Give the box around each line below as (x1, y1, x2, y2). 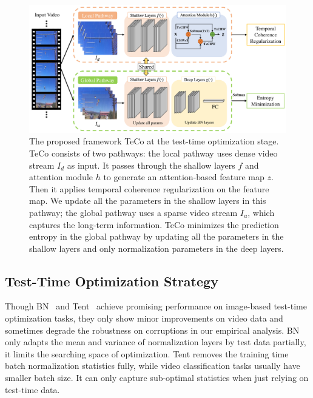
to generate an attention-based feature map (103, 170, 264, 183)
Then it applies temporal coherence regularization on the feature (29, 182, 269, 195)
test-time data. (5, 383, 60, 396)
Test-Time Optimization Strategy (5, 271, 218, 290)
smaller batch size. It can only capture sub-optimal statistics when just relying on (5, 371, 309, 384)
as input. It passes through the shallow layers (67, 158, 235, 171)
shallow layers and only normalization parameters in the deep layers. (29, 241, 284, 254)
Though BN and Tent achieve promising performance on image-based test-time (5, 300, 307, 312)
